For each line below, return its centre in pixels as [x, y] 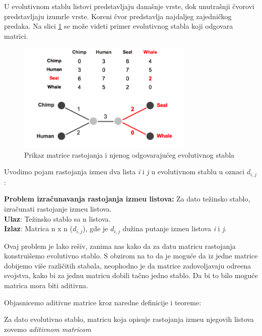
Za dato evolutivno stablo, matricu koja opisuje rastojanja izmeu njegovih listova [129, 319]
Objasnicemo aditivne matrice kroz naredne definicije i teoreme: [103, 302]
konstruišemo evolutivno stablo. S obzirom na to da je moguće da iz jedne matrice [131, 256]
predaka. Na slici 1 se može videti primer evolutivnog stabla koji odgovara [119, 26]
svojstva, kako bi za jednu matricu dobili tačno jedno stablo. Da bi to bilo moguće [131, 275]
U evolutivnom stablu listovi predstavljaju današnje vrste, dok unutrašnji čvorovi [129, 6]
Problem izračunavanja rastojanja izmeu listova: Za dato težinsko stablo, [127, 199]
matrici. [16, 36]
